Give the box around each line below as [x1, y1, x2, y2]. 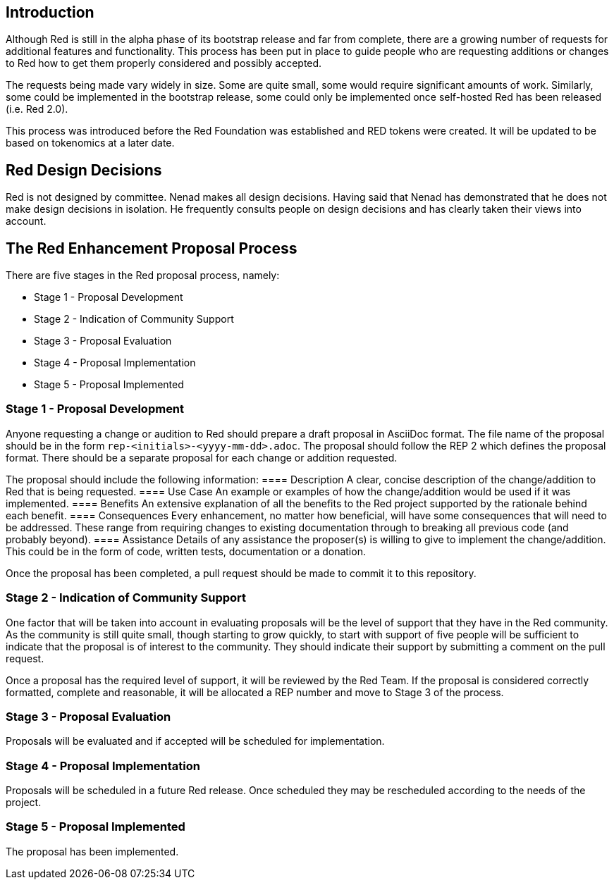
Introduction [6, 4, 94, 21]
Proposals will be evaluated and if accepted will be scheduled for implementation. [6, 735, 385, 748]
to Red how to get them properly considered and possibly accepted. [6, 57, 322, 70]
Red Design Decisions [6, 161, 162, 179]
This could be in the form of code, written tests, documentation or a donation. [6, 545, 366, 557]
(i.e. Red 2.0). [6, 103, 68, 116]
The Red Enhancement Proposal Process [6, 239, 297, 257]
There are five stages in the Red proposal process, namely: [6, 269, 280, 282]
